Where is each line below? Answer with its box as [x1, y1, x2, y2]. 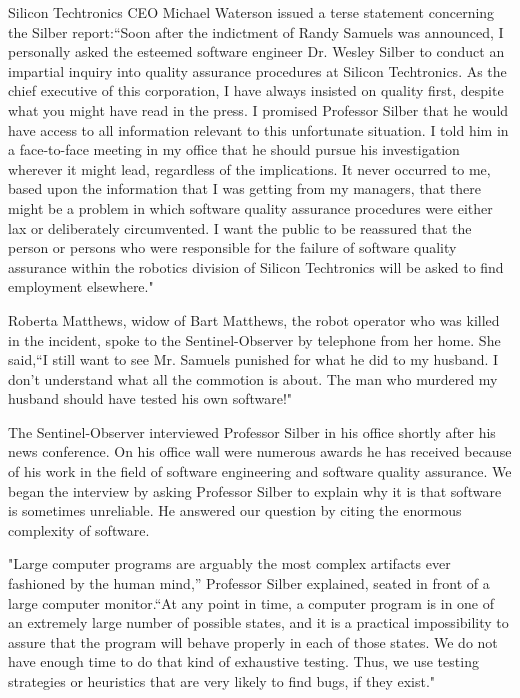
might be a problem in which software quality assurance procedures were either [8, 197, 493, 218]
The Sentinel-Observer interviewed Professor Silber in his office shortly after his [8, 421, 496, 442]
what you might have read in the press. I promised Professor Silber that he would [8, 99, 509, 120]
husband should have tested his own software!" [8, 388, 293, 409]
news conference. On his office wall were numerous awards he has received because [8, 441, 512, 462]
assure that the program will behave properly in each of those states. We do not [8, 631, 498, 652]
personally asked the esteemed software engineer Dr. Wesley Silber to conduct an [8, 41, 505, 62]
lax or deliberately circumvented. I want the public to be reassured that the [8, 217, 472, 238]
